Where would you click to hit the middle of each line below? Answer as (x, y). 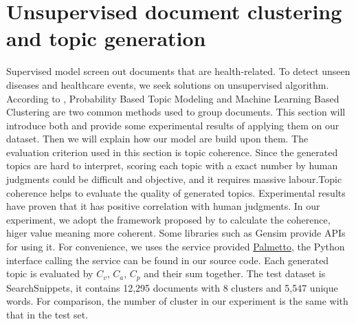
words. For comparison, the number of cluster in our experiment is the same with (177, 301)
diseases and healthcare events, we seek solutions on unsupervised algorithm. (168, 84)
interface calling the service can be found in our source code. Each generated (168, 260)
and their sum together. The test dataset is (235, 273)
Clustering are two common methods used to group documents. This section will (176, 112)
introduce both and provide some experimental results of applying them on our (173, 125)
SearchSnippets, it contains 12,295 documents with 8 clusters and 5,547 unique (172, 287)
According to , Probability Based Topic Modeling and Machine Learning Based (173, 98)
